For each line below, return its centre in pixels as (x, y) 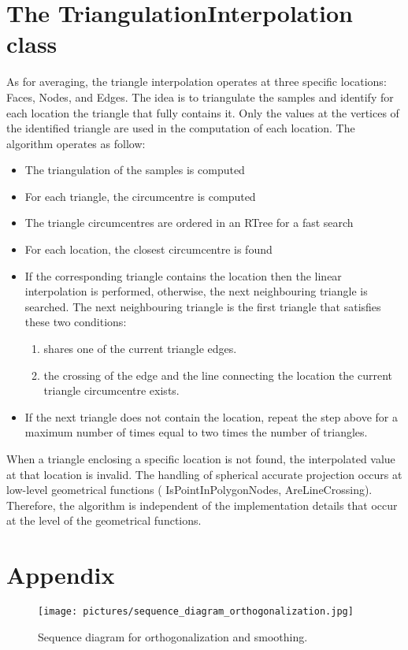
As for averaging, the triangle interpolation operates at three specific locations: (197, 82)
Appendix (61, 575)
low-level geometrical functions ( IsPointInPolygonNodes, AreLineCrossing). (189, 490)
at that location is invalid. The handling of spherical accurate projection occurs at (204, 474)
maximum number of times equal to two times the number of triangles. (196, 432)
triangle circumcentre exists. (111, 390)
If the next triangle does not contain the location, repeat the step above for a (211, 416)
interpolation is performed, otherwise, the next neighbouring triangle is (196, 291)
